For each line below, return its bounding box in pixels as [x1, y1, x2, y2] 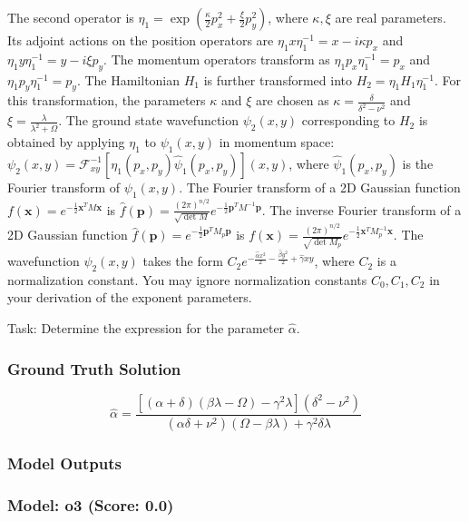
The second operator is [7, 8, 134, 26]
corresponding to [301, 111, 396, 130]
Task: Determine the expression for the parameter [7, 319, 285, 338]
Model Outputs [7, 451, 122, 474]
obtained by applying [7, 133, 125, 152]
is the [402, 153, 434, 172]
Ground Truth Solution [7, 357, 181, 379]
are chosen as [256, 91, 329, 110]
